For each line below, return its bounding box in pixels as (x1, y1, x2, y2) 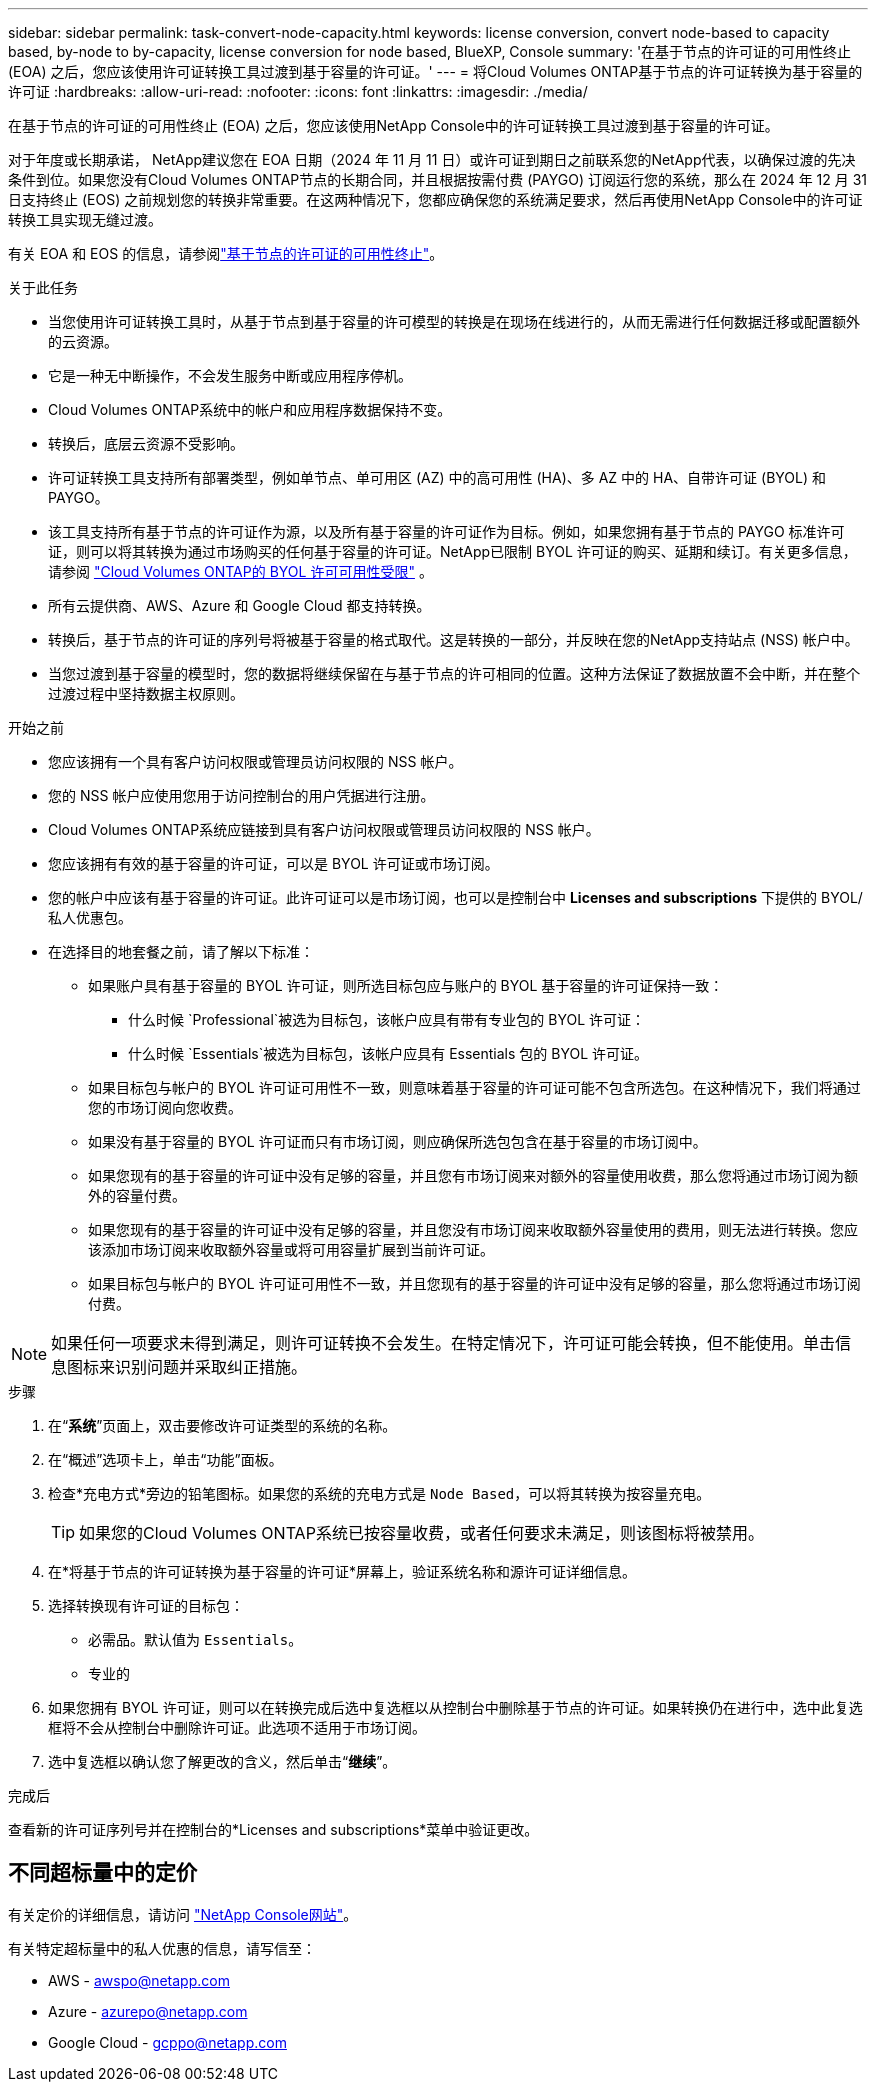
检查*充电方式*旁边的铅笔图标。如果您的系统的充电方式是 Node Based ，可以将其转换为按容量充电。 (48, 1485, 711, 1502)
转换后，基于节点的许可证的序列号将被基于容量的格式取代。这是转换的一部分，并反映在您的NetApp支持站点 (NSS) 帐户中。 (48, 631, 859, 648)
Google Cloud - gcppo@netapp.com (48, 2033, 287, 2051)
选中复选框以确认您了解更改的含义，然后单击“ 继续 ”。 (48, 1753, 397, 1770)
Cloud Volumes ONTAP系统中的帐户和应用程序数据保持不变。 (48, 401, 452, 418)
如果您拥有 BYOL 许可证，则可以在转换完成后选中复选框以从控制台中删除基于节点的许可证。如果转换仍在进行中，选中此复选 (48, 1699, 863, 1716)
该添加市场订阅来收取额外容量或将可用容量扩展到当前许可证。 (88, 1241, 494, 1258)
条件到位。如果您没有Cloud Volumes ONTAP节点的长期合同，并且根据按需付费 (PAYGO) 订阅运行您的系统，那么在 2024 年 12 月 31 (8, 171, 868, 188)
